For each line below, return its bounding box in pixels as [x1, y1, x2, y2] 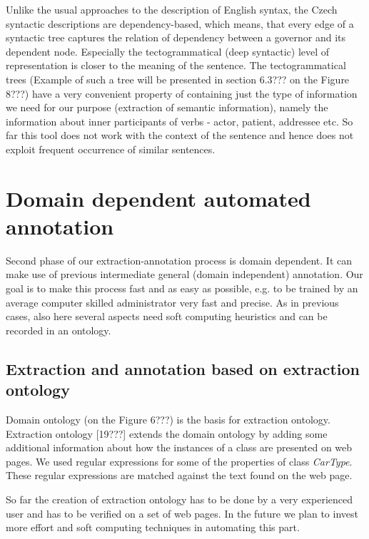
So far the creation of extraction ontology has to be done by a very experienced [6, 491, 353, 506]
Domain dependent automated [6, 183, 311, 212]
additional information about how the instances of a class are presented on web [6, 440, 353, 455]
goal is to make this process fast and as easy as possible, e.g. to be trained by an [6, 281, 358, 296]
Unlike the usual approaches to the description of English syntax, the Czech [6, 2, 338, 16]
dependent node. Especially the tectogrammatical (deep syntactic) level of [6, 43, 330, 58]
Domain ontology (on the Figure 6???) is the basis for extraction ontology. [6, 412, 330, 426]
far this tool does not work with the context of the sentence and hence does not [6, 128, 354, 143]
